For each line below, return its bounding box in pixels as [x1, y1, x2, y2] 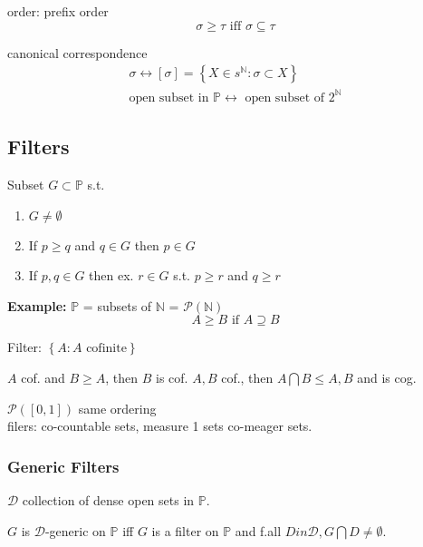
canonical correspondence [7, 43, 148, 62]
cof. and [21, 367, 65, 386]
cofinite [86, 342, 127, 356]
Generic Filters [7, 454, 120, 477]
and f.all [235, 521, 282, 540]
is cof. [156, 367, 188, 386]
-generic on [44, 521, 106, 540]
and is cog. [357, 367, 417, 386]
